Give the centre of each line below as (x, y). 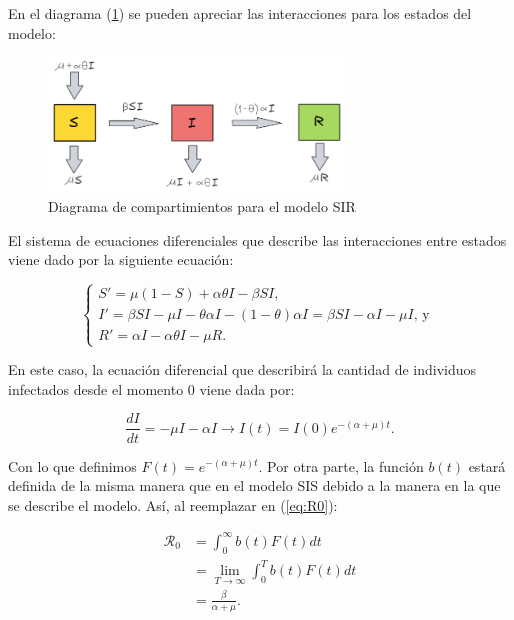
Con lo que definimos (72, 465)
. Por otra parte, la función (341, 465)
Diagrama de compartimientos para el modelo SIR (202, 205)
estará (487, 465)
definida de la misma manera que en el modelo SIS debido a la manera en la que (254, 485)
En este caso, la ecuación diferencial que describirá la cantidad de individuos (242, 369)
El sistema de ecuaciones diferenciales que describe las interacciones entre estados (257, 239)
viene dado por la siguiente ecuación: (121, 259)
